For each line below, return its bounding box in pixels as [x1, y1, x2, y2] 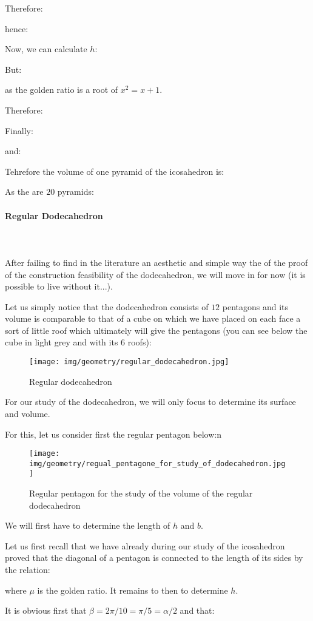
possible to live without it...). [5, 280, 113, 293]
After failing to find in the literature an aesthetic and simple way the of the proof [5, 256, 308, 268]
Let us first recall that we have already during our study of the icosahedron [5, 539, 285, 552]
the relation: [5, 563, 50, 576]
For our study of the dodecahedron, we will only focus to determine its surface [5, 395, 296, 408]
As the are [5, 185, 44, 198]
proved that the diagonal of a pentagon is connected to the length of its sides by [5, 551, 303, 564]
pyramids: [57, 185, 94, 198]
